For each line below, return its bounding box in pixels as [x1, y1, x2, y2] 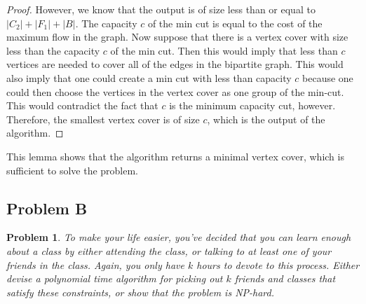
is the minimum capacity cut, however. [169, 98, 336, 113]
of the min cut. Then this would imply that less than [110, 43, 338, 57]
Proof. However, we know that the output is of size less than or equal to [6, 2, 316, 16]
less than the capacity [6, 43, 100, 57]
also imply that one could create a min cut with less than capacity [6, 70, 292, 85]
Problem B [6, 197, 88, 219]
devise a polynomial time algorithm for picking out [6, 271, 223, 286]
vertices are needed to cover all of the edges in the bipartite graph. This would [6, 57, 344, 71]
